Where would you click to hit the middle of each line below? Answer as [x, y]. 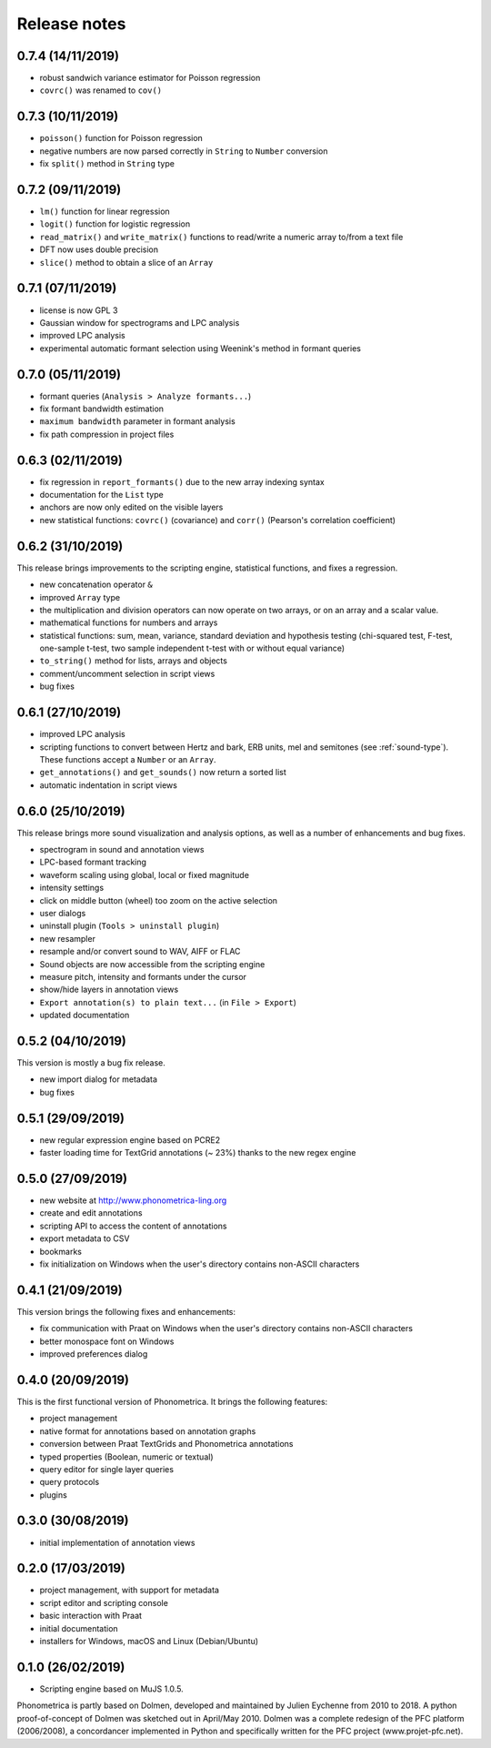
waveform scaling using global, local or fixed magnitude [145, 874]
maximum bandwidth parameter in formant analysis [137, 421]
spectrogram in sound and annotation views [122, 850]
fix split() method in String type [107, 164]
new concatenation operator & [96, 585]
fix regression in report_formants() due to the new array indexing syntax [182, 481]
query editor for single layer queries [107, 1469]
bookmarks [60, 1251]
